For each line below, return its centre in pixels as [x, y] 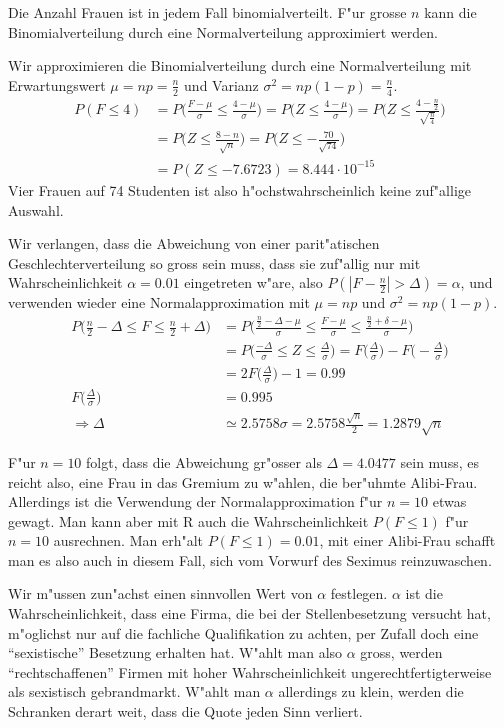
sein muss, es [439, 461]
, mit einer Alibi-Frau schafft [407, 540]
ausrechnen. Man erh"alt [128, 540]
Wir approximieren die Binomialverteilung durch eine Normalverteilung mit [240, 65]
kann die [450, 12]
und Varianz [221, 84]
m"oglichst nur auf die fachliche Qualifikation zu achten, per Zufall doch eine [243, 632]
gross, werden [401, 652]
